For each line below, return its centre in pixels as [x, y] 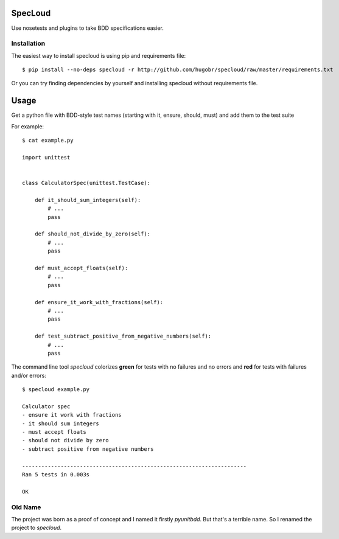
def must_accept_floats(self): [81, 268]
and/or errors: [29, 375]
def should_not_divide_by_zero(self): [93, 234]
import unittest [46, 157]
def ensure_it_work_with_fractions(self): [99, 302]
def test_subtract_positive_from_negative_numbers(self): [123, 336]
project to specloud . [37, 528]
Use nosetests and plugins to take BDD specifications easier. [87, 28]
